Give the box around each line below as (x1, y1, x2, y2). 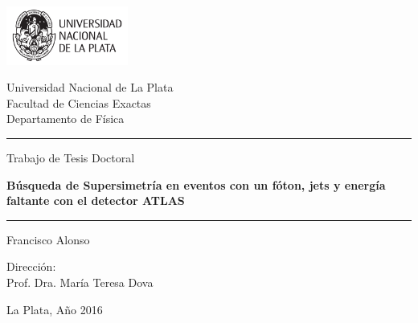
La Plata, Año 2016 (6, 301, 103, 317)
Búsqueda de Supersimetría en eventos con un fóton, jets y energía (6, 176, 386, 193)
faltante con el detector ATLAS (6, 192, 185, 209)
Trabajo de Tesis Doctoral (6, 149, 135, 166)
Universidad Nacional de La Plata (6, 79, 174, 96)
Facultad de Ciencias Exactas (6, 94, 151, 111)
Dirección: (6, 258, 56, 275)
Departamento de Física (6, 110, 125, 127)
